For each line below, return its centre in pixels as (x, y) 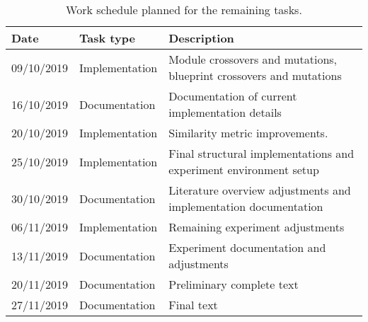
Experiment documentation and (247, 247)
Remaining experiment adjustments (257, 227)
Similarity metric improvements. (248, 133)
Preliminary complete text (234, 284)
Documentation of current (233, 96)
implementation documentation (246, 206)
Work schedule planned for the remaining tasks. (184, 10)
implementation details (225, 112)
